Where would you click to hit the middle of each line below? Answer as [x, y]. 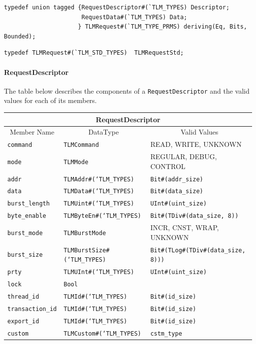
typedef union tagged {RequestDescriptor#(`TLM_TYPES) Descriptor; [117, 7]
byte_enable [27, 216]
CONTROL [168, 166]
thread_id [23, 296]
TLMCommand [81, 145]
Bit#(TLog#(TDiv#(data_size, [198, 250]
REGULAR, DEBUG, [184, 156]
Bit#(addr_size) [177, 179]
